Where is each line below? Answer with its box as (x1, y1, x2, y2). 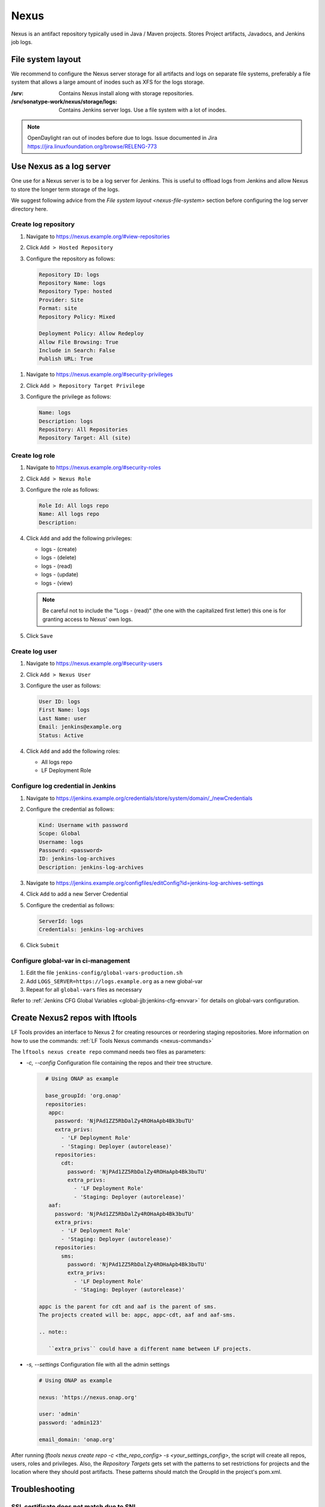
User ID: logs (39, 698, 81, 705)
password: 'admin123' (39, 1419, 103, 1426)
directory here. (11, 205, 48, 212)
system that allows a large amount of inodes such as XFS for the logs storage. (11, 78, 205, 86)
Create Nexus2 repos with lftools (11, 1013, 137, 1023)
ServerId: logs (39, 917, 84, 925)
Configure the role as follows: (26, 486, 99, 493)
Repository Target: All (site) (39, 435, 132, 441)
